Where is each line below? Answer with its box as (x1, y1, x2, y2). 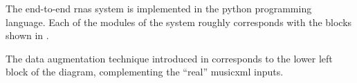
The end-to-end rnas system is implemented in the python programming (6, 1, 312, 15)
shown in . (6, 28, 49, 43)
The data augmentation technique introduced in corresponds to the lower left (6, 51, 333, 65)
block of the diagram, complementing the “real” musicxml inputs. (6, 64, 284, 79)
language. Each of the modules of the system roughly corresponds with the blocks (6, 14, 352, 29)
